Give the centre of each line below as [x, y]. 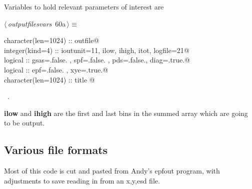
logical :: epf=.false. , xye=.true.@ [56, 69]
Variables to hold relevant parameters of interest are [84, 6]
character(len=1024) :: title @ [49, 79]
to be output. [24, 123]
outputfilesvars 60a [37, 23]
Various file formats [56, 150]
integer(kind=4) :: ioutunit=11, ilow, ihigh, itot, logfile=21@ [97, 50]
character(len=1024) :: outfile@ [52, 40]
